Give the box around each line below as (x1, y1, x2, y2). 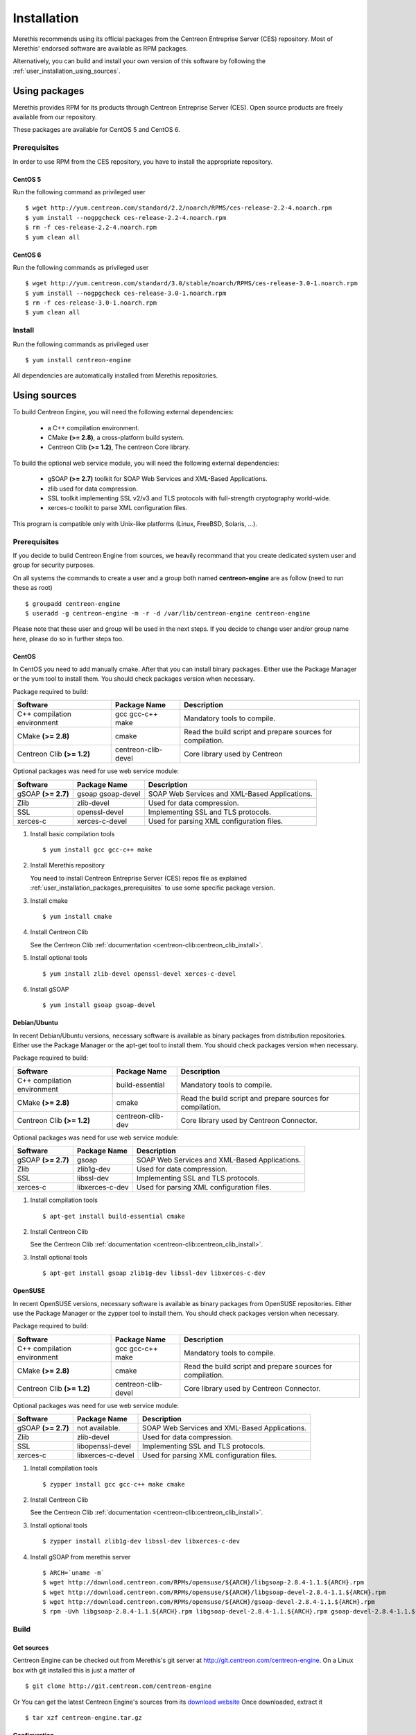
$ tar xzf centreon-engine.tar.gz (25, 1713, 142, 1721)
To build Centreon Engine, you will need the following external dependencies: (12, 408, 234, 416)
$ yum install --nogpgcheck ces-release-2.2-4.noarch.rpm (25, 214, 227, 221)
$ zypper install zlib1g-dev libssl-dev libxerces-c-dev (42, 1537, 241, 1546)
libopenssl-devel (76, 1441, 132, 1451)
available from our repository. (12, 113, 97, 121)
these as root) (12, 584, 53, 592)
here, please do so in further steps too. (12, 634, 124, 643)
